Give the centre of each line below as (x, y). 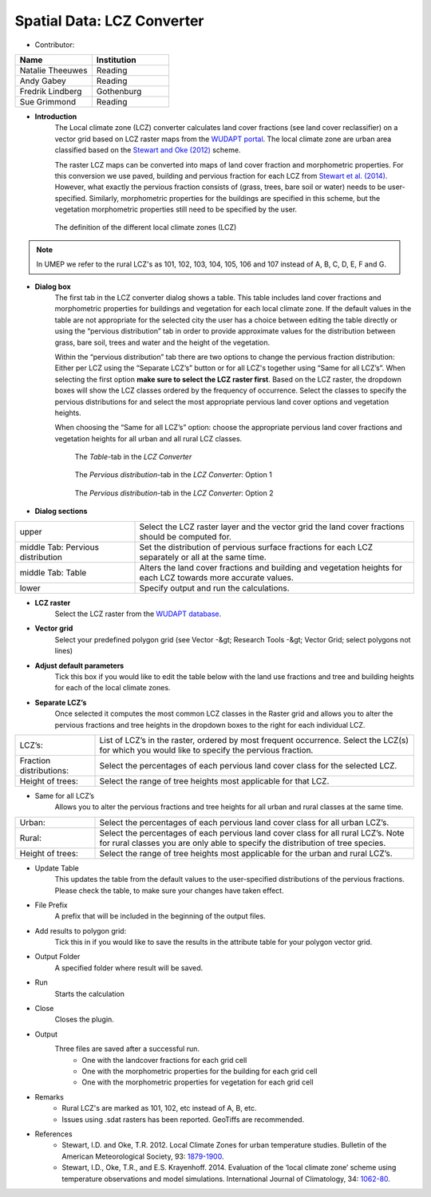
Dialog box (53, 286)
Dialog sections (61, 512)
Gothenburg (119, 91)
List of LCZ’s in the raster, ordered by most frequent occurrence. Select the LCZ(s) (254, 740)
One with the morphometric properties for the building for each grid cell (200, 1071)
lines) (64, 651)
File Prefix (51, 905)
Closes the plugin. (85, 1019)
